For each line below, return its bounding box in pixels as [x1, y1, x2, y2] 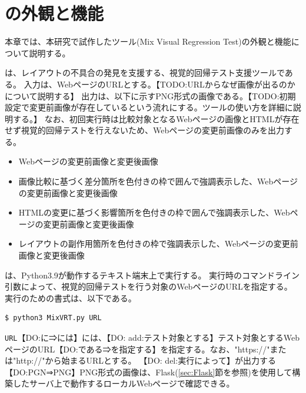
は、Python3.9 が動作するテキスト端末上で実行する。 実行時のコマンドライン [5, 268, 300, 281]
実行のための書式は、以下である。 [5, 291, 137, 304]
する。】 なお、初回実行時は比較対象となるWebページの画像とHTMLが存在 [12, 112, 300, 125]
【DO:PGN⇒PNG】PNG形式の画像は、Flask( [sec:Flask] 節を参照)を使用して [5, 365, 292, 378]
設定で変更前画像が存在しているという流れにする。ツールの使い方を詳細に [5, 101, 293, 113]
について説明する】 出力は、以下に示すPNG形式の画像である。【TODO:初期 [5, 89, 296, 102]
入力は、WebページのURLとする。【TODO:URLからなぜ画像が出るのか [24, 78, 295, 90]
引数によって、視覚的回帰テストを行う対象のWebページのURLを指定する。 [5, 280, 292, 293]
